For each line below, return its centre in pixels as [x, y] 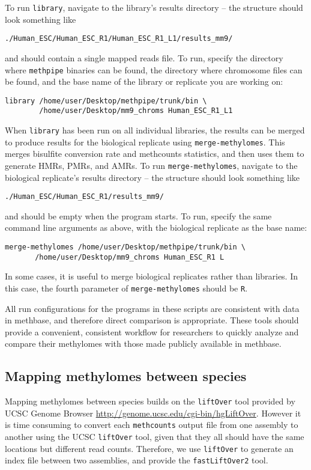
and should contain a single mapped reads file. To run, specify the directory [144, 57]
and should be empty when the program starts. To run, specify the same [138, 215]
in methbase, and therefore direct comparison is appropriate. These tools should [152, 320]
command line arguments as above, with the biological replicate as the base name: [156, 227]
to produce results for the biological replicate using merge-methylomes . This [145, 142]
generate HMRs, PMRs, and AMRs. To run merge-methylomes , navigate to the [151, 165]
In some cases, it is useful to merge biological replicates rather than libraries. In [152, 276]
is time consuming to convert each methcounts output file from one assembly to [152, 425]
